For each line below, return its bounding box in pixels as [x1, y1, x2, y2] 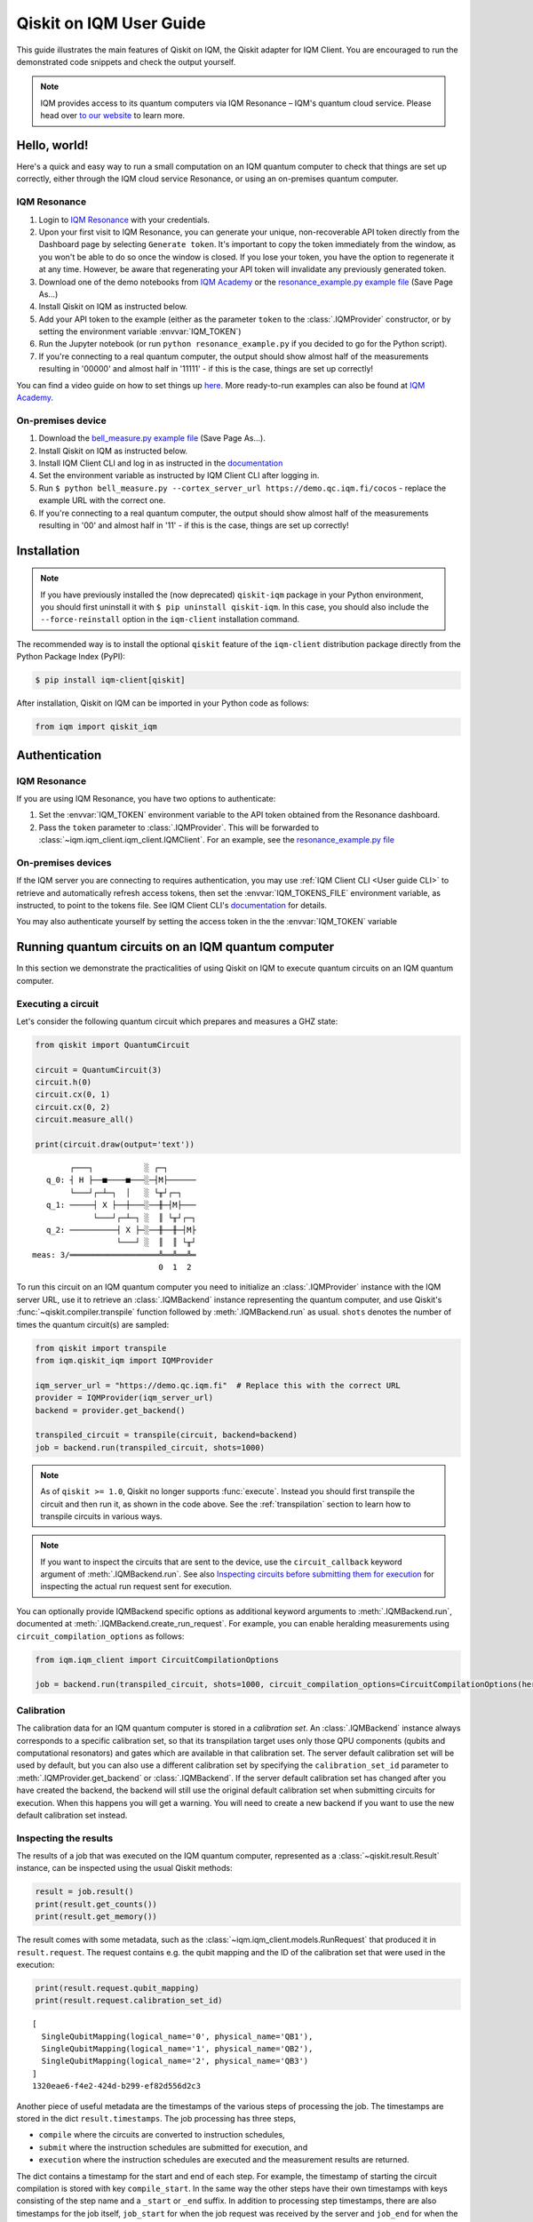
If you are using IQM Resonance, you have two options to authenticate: [16, 793, 276, 803]
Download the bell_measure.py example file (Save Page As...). [38, 433, 266, 444]
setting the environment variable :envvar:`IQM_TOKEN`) [38, 326, 242, 337]
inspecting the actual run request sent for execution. [40, 1581, 233, 1592]
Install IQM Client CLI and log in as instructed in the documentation [38, 458, 283, 468]
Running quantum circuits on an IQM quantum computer [16, 939, 335, 955]
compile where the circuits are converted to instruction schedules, [38, 2130, 285, 2140]
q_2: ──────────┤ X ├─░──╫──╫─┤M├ [45, 1225, 197, 1235]
